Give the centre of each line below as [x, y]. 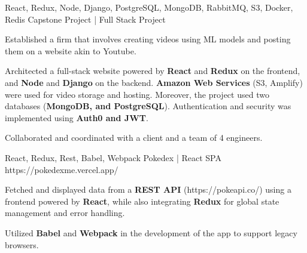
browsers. [22, 244]
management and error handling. [65, 213]
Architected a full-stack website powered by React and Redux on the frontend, [153, 71]
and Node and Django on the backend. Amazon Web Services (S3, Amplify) [154, 82]
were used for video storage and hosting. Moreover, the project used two [137, 94]
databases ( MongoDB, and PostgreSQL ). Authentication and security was [148, 106]
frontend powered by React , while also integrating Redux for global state [142, 201]
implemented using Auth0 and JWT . [77, 117]
